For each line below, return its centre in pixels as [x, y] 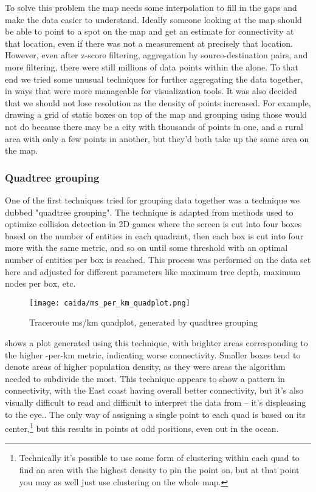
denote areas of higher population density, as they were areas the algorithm [145, 367]
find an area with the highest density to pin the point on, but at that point [159, 469]
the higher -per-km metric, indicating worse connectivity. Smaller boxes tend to [153, 354]
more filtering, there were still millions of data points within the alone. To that [152, 67]
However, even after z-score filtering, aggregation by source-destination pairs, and [156, 55]
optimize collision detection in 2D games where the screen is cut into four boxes [153, 224]
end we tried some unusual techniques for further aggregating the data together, [154, 79]
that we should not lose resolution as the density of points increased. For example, [158, 102]
